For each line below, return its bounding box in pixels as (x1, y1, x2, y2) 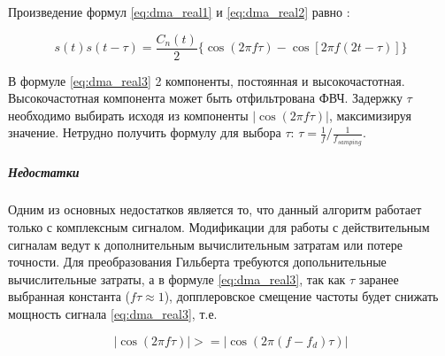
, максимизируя (328, 105, 411, 124)
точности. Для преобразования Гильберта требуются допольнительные (8, 252, 387, 271)
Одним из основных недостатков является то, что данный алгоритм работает (8, 200, 422, 219)
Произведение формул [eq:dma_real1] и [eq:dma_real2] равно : (8, 3, 350, 20)
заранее (358, 269, 399, 288)
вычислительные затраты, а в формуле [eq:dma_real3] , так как (8, 269, 346, 288)
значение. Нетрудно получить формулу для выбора (8, 123, 281, 142)
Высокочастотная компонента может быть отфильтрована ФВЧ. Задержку (8, 89, 403, 107)
